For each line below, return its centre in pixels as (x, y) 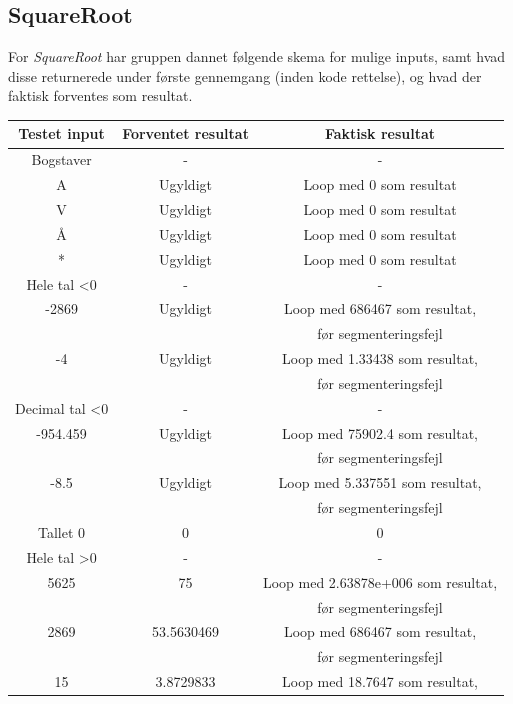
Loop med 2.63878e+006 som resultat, (380, 581)
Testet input (61, 133)
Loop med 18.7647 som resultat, (379, 681)
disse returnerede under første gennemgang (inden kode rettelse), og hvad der (245, 75)
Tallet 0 (62, 531)
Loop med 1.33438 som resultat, (379, 358)
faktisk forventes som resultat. (100, 95)
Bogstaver (61, 159)
